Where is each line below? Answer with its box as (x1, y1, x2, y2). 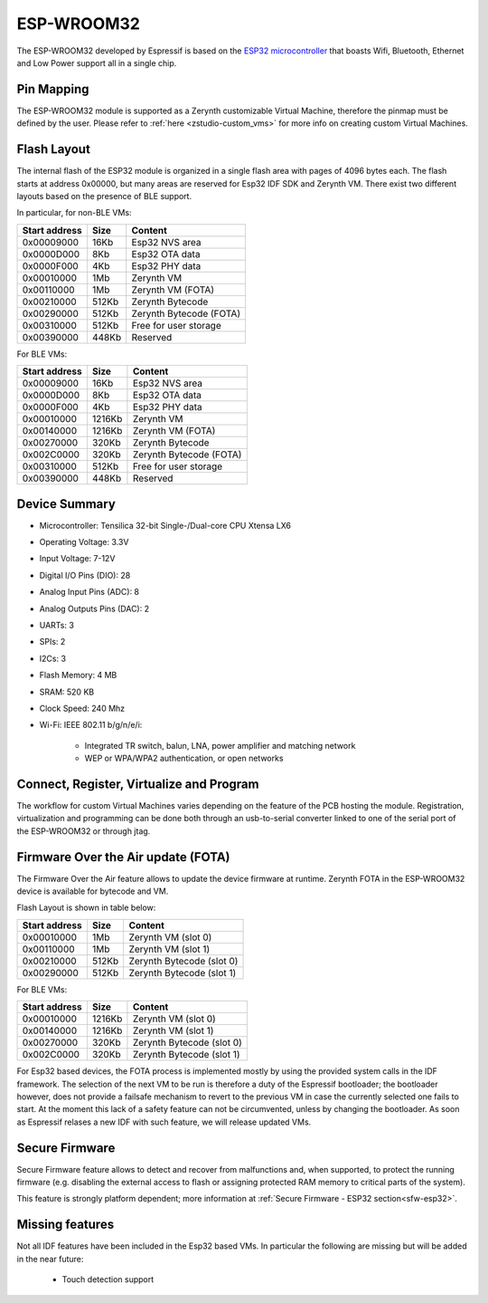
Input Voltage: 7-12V (39, 553, 116, 564)
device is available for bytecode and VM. (16, 886, 169, 896)
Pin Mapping (16, 81, 89, 97)
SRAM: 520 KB (39, 686, 95, 697)
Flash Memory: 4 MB (39, 670, 117, 681)
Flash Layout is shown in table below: (16, 902, 156, 914)
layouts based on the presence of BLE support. (16, 190, 192, 201)
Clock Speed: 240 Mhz (39, 703, 126, 714)
